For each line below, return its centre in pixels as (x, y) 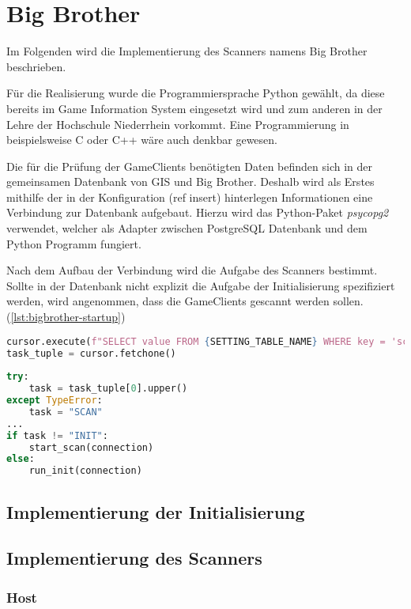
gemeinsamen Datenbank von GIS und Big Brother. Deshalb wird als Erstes (190, 182)
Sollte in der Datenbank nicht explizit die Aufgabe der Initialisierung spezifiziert (201, 285)
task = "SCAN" (66, 412)
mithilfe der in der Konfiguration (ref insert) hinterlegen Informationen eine (190, 197)
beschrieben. (36, 66)
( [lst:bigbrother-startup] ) (66, 317)
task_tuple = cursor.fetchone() (91, 353)
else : (21, 459)
